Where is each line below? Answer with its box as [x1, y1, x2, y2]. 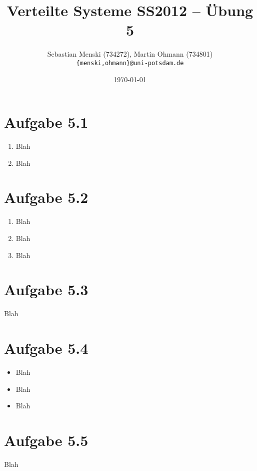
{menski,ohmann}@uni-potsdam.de [76, 59, 184, 67]
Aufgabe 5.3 [4, 279, 88, 300]
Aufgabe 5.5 [4, 430, 88, 450]
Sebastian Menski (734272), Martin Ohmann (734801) [47, 49, 213, 59]
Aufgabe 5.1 [4, 112, 88, 132]
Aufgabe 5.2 [4, 187, 88, 207]
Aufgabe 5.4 [4, 338, 88, 358]
